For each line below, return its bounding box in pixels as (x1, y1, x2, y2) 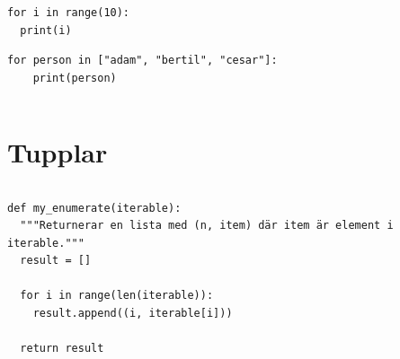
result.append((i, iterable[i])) (32, 307, 233, 320)
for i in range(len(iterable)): (20, 289, 214, 302)
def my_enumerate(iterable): (7, 201, 182, 215)
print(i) (20, 23, 72, 37)
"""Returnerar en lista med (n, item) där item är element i (20, 219, 394, 232)
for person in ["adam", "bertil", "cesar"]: (7, 54, 278, 67)
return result (20, 342, 104, 355)
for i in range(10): (7, 6, 130, 19)
